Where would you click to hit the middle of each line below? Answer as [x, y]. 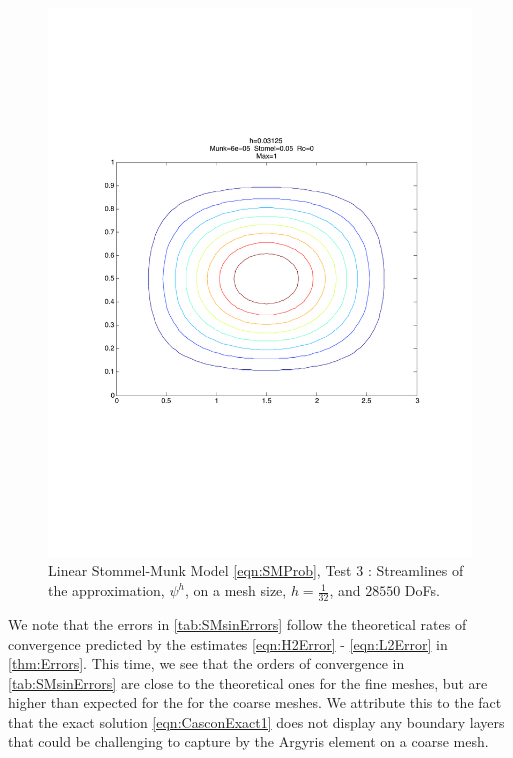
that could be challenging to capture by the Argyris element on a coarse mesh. [248, 741]
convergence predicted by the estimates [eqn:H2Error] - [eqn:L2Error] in [228, 643]
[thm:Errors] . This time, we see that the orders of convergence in [206, 663]
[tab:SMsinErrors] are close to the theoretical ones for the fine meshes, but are [248, 682]
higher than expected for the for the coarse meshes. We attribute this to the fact [255, 702]
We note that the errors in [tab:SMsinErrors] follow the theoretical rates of [237, 623]
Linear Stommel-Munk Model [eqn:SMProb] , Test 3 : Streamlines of [256, 570]
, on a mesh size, [235, 590]
